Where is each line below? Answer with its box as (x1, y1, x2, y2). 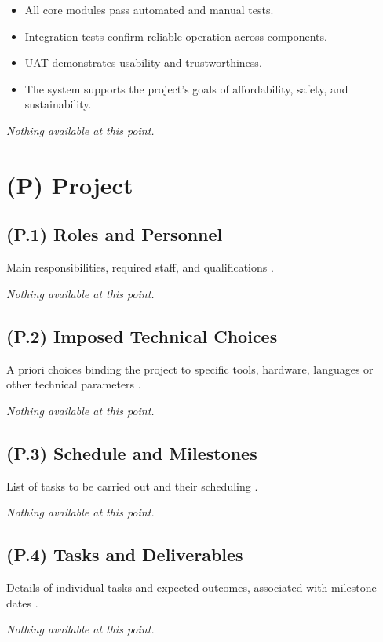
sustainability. (24, 96, 92, 112)
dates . (6, 594, 38, 611)
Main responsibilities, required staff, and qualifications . (6, 259, 274, 275)
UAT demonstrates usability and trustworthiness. (24, 54, 262, 71)
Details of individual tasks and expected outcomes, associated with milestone (6, 578, 377, 595)
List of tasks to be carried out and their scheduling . (6, 477, 258, 494)
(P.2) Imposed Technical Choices (6, 323, 278, 348)
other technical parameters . (6, 376, 141, 392)
